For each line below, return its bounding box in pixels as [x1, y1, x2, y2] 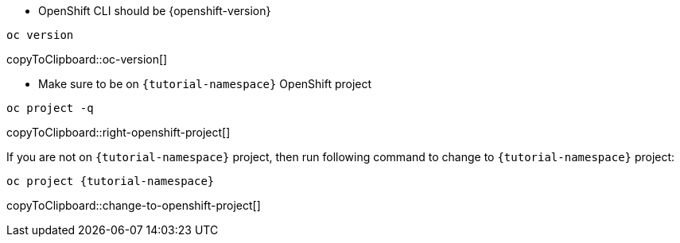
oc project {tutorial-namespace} [6, 175, 215, 187]
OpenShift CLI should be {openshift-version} [38, 4, 271, 17]
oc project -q [6, 102, 94, 114]
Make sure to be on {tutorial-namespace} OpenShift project [38, 77, 372, 91]
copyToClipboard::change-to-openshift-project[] [6, 199, 261, 212]
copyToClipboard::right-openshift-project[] [6, 125, 231, 139]
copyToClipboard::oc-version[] [6, 52, 168, 66]
